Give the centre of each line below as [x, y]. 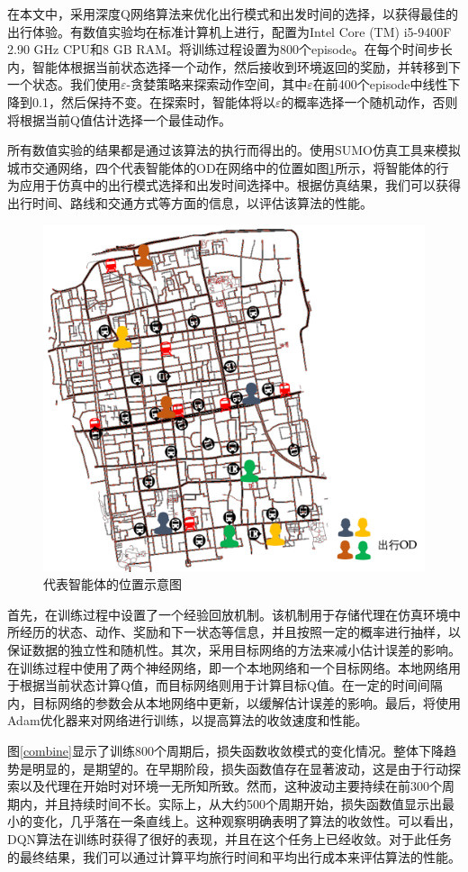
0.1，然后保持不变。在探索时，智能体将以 [153, 101]
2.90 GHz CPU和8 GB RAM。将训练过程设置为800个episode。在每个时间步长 [230, 49]
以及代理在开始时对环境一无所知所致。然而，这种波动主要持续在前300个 [230, 786]
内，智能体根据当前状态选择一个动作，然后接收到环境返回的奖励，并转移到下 [234, 66]
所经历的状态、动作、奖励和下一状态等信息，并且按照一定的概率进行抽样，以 [234, 632]
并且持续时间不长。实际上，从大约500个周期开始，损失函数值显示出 [243, 803]
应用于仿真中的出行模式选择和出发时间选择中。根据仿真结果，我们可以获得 [240, 185]
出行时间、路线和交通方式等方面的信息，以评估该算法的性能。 [190, 202]
